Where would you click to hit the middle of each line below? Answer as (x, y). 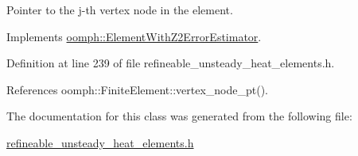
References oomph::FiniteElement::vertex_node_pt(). (137, 89)
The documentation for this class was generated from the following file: (179, 116)
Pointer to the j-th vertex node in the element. (120, 10)
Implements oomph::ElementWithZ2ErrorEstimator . (134, 36)
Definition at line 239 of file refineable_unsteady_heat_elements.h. (171, 63)
